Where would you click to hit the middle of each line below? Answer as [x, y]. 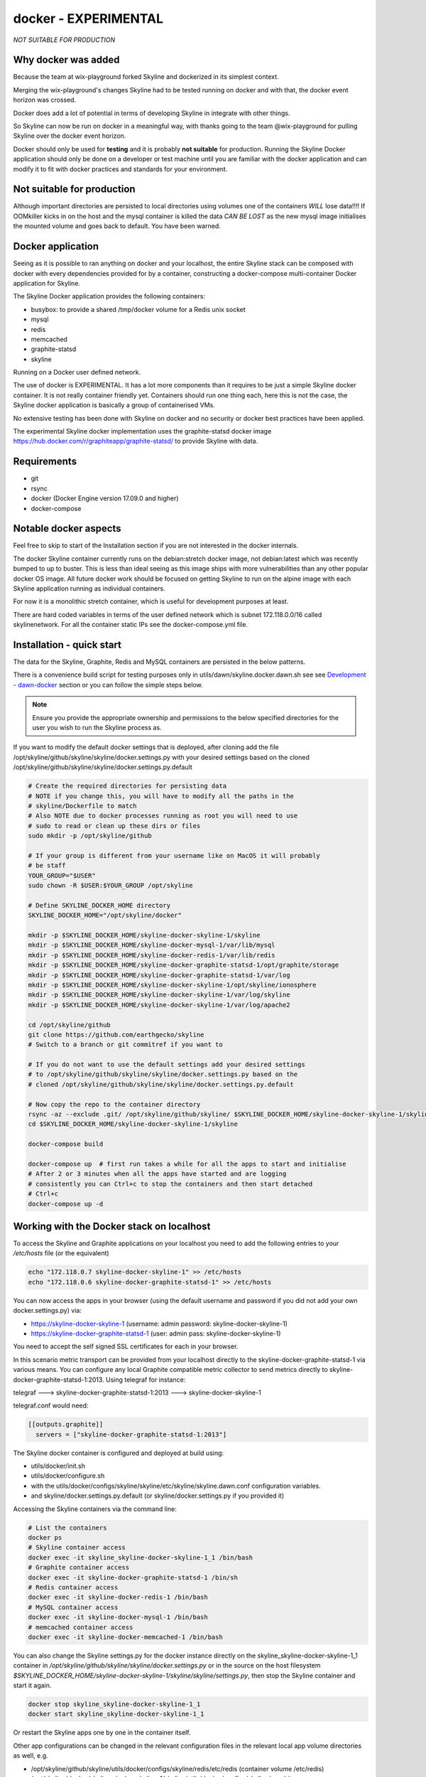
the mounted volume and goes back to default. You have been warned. [117, 226]
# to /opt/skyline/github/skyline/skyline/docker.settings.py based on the [163, 1074]
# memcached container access [81, 1627]
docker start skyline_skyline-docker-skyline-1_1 [116, 1714]
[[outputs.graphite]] [66, 1424]
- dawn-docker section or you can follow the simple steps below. [108, 685]
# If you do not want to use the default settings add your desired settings [166, 1065]
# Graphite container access [79, 1568]
